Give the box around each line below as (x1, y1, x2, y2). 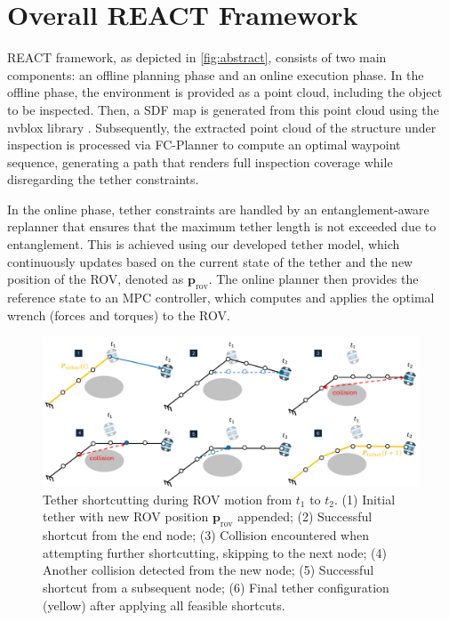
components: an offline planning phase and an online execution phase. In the (7, 65, 424, 84)
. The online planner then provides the (208, 270, 419, 288)
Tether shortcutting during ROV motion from (43, 489, 293, 508)
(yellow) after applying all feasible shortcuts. (43, 595, 285, 614)
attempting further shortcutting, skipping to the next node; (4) (43, 543, 387, 561)
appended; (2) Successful (237, 507, 373, 526)
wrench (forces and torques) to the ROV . (7, 305, 230, 324)
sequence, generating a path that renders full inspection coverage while (7, 152, 393, 171)
